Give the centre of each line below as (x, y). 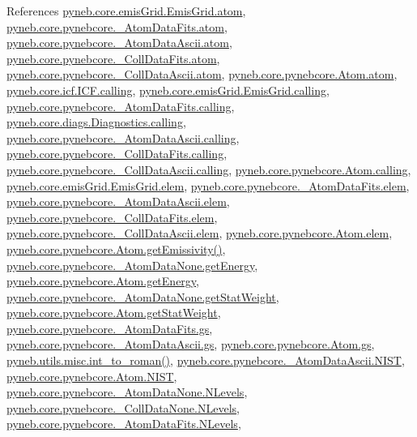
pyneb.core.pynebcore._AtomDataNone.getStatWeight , (143, 296)
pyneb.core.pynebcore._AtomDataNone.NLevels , (127, 392)
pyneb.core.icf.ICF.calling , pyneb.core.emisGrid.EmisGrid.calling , (168, 90)
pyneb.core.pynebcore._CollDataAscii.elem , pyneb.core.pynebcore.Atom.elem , (200, 233)
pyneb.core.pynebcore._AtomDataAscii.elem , (118, 201)
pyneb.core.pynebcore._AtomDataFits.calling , (121, 106)
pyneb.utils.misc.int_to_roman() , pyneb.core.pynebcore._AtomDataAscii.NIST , (206, 360)
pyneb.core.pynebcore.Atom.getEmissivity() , (116, 248)
